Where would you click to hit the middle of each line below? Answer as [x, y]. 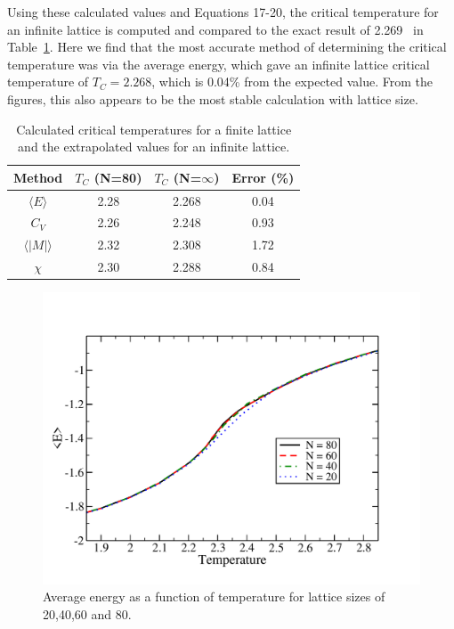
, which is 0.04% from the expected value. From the [292, 82]
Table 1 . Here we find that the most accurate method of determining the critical [227, 47]
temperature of [48, 82]
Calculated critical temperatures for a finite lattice [154, 129]
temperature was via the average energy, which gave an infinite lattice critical [219, 64]
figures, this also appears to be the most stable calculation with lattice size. [213, 98]
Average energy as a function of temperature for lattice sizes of [214, 596]
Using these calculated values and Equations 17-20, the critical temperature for [223, 12]
